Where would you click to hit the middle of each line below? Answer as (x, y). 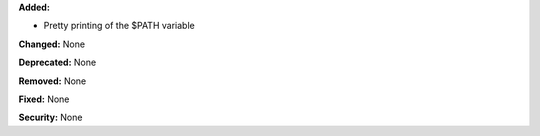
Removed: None (52, 81)
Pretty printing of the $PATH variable (119, 26)
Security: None (50, 117)
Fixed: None (44, 99)
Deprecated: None (57, 62)
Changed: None (51, 44)
